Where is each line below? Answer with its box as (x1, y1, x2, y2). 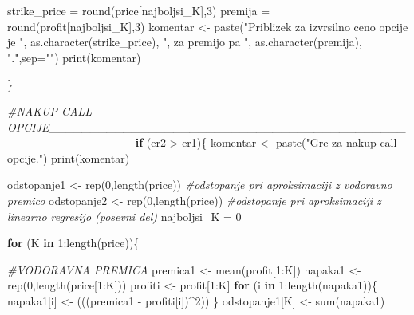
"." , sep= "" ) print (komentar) (7, 49, 141, 65)
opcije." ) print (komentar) (7, 149, 130, 166)
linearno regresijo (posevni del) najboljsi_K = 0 (7, 207, 242, 224)
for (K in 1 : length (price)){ (7, 234, 140, 251)
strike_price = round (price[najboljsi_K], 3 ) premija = (7, 2, 270, 18)
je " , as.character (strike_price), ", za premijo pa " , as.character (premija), (7, 33, 362, 50)
